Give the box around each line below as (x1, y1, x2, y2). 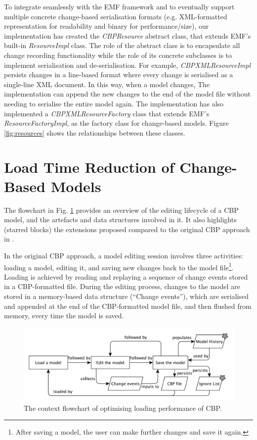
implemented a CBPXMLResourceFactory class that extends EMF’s (4, 108, 210, 118)
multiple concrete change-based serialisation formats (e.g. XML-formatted (4, 11, 227, 21)
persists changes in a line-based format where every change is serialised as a (4, 69, 233, 80)
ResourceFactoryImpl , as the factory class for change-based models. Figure (4, 118, 229, 128)
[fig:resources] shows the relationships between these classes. (4, 127, 185, 138)
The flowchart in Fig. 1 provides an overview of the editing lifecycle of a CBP (4, 204, 239, 215)
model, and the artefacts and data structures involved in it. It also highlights (4, 214, 237, 225)
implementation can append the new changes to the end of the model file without (4, 89, 251, 99)
